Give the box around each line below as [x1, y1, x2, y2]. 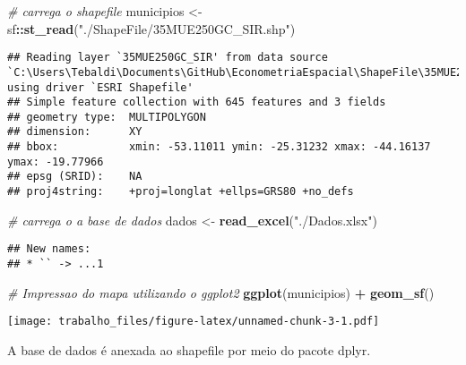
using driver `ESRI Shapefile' [7, 81, 194, 94]
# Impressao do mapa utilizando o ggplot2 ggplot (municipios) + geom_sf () [7, 283, 435, 301]
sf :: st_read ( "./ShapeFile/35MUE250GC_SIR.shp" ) [7, 19, 296, 38]
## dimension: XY [7, 125, 142, 139]
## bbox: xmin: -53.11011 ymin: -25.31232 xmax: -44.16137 [7, 140, 431, 154]
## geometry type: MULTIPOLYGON [7, 110, 206, 123]
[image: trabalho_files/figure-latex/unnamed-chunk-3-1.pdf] [7, 315, 380, 328]
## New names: [7, 242, 91, 256]
